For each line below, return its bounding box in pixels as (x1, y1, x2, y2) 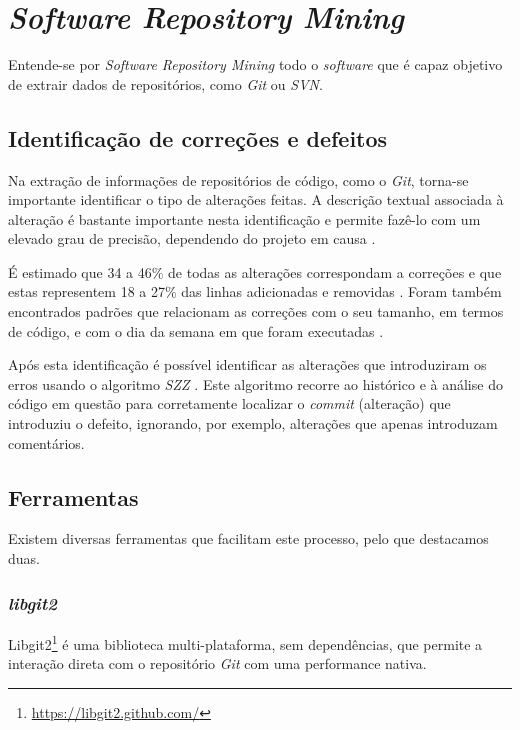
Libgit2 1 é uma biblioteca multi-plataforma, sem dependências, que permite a (8, 630, 483, 654)
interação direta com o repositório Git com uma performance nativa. (8, 653, 427, 674)
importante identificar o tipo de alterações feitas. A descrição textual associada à (8, 189, 504, 210)
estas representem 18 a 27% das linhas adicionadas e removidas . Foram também (8, 281, 502, 302)
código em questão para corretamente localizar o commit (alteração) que (8, 393, 451, 414)
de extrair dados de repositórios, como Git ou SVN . (8, 73, 323, 94)
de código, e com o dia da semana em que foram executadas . (8, 320, 384, 341)
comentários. (8, 432, 85, 453)
